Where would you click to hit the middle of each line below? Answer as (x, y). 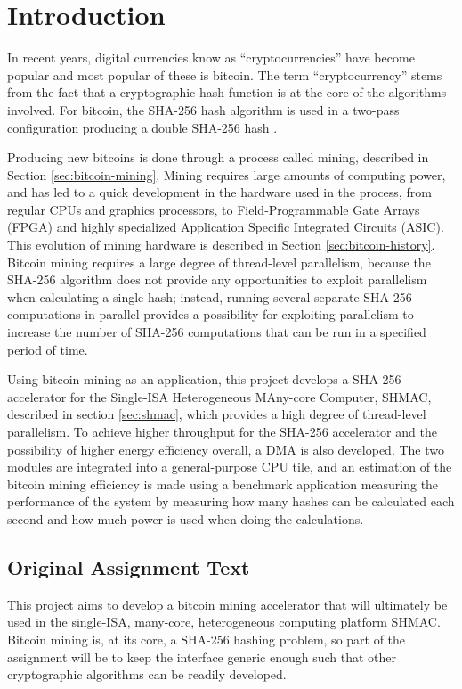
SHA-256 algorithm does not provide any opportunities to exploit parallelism (217, 279)
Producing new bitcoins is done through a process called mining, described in (218, 157)
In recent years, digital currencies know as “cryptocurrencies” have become (211, 57)
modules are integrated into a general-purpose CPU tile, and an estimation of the (230, 467)
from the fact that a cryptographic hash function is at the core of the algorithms (227, 92)
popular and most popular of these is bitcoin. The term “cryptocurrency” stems (225, 74)
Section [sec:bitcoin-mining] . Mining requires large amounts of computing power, (227, 174)
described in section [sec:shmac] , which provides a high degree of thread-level (217, 414)
